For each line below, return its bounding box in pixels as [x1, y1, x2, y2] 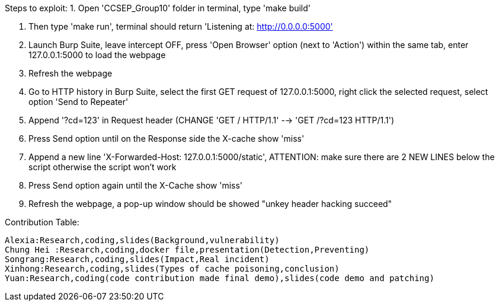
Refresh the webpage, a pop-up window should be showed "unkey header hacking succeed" [28, 199, 392, 209]
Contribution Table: [5, 217, 79, 227]
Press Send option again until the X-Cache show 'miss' [28, 180, 243, 190]
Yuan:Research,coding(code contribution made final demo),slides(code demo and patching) [5, 273, 434, 283]
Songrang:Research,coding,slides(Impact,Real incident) [5, 254, 270, 264]
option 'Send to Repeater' [28, 97, 129, 107]
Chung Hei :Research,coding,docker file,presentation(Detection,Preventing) [5, 245, 370, 254]
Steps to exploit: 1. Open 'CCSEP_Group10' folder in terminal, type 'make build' [5, 3, 311, 13]
